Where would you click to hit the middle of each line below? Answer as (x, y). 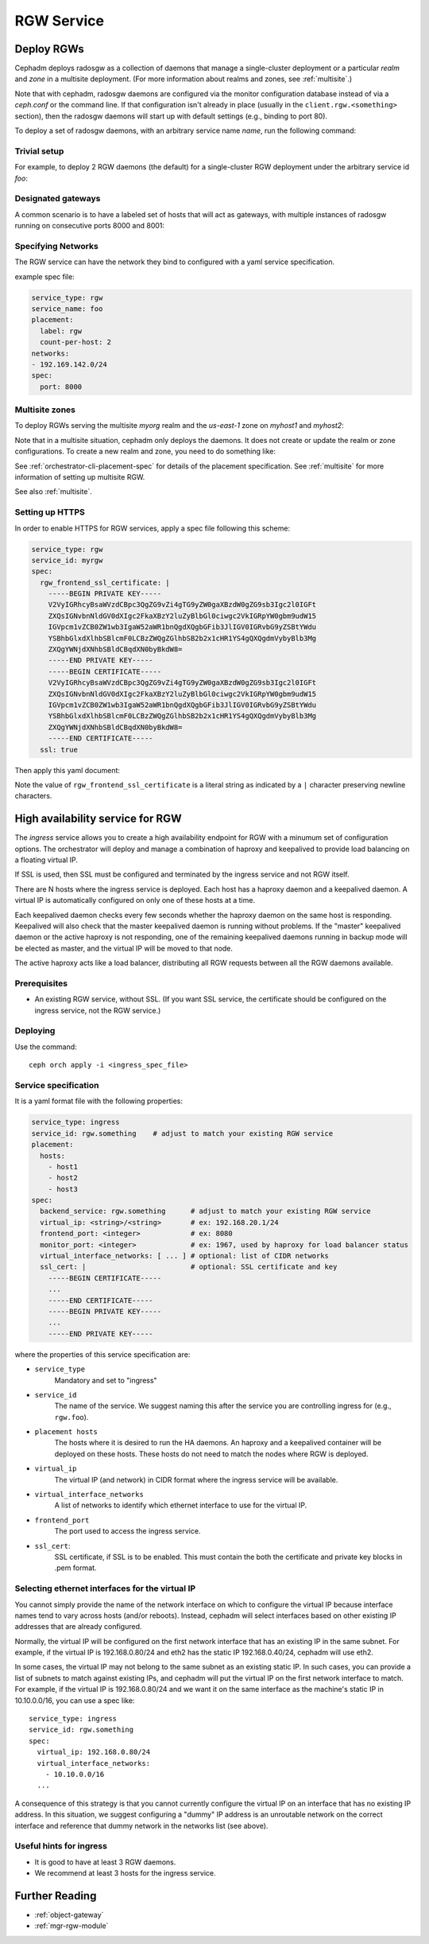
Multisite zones (45, 410)
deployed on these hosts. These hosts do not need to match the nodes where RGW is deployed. (211, 1454)
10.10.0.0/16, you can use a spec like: (75, 1700)
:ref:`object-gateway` (69, 1915)
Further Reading (56, 1896)
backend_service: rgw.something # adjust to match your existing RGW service (205, 1211)
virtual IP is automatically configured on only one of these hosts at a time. (135, 900)
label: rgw (61, 331)
